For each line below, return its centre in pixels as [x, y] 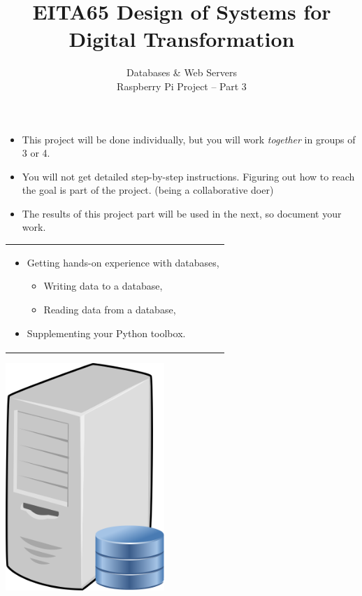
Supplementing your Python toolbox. [106, 333]
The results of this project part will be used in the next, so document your [182, 213]
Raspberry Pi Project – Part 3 [182, 86]
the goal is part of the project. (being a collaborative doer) [148, 190]
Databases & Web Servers [182, 72]
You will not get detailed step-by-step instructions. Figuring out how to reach [188, 176]
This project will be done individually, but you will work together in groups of [189, 139]
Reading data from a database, [110, 309]
